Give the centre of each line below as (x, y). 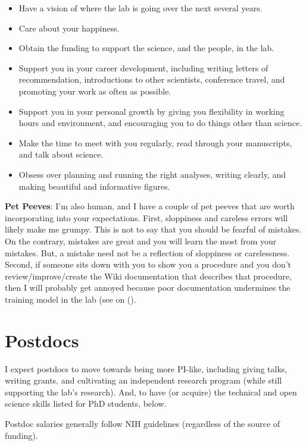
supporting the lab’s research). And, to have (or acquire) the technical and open (151, 392)
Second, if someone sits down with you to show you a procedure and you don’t (148, 264)
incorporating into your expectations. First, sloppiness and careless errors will (146, 217)
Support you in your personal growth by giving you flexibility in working (152, 111)
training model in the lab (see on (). (71, 299)
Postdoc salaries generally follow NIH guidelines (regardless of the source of (143, 423)
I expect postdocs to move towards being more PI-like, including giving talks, (146, 368)
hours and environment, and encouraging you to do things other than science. (160, 123)
